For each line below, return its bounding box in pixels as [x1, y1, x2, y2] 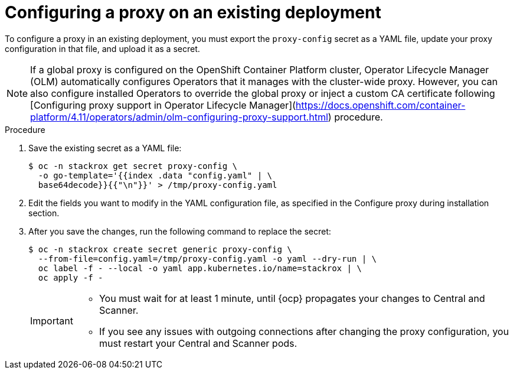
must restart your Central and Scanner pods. [99, 337, 298, 349]
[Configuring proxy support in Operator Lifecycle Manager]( [30, 99, 296, 111]
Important [30, 314, 73, 327]
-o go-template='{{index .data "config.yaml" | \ [38, 170, 273, 180]
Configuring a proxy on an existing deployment [5, 2, 381, 22]
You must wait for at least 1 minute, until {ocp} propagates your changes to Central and [99, 292, 485, 304]
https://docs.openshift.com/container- [295, 99, 466, 111]
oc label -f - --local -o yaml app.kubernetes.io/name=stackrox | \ [38, 263, 362, 273]
